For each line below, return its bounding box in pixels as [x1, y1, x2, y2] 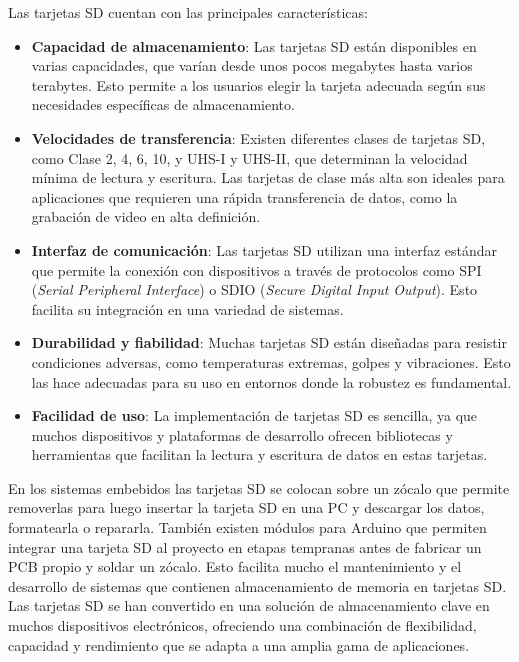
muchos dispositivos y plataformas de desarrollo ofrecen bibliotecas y [31, 424, 453, 445]
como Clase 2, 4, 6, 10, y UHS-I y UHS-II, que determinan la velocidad [31, 147, 468, 168]
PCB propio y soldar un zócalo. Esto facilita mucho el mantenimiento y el [8, 556, 462, 577]
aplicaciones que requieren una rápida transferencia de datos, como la [31, 186, 458, 207]
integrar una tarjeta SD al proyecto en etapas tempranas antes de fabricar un [8, 536, 482, 557]
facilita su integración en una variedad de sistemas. [31, 298, 344, 319]
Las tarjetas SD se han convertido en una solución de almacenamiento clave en [8, 595, 490, 616]
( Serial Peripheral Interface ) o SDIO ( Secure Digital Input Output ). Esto [31, 279, 478, 300]
